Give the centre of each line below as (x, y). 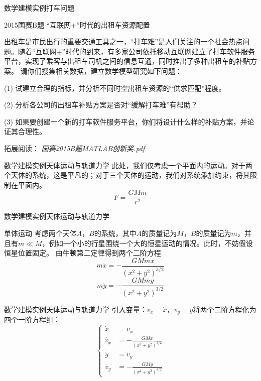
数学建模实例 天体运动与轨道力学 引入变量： (76, 309)
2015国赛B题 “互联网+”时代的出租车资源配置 (77, 24)
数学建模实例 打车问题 (39, 8)
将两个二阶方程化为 (225, 309)
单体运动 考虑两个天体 (40, 233)
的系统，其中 (115, 233)
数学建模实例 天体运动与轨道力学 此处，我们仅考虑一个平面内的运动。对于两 (128, 165)
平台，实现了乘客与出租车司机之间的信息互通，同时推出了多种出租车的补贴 (127, 61)
